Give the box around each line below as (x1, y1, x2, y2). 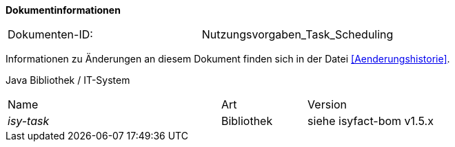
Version (307, 98, 347, 111)
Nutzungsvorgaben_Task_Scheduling (201, 27, 394, 41)
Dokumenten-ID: (8, 27, 93, 41)
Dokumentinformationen (6, 4, 121, 16)
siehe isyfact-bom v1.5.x (307, 114, 434, 128)
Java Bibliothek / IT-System (6, 74, 130, 86)
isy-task (8, 114, 50, 128)
